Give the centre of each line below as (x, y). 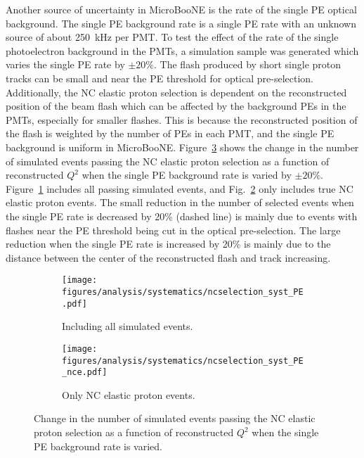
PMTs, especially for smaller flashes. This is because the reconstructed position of (182, 119)
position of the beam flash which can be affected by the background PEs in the (176, 106)
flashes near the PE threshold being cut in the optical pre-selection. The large (173, 230)
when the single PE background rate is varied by (187, 175)
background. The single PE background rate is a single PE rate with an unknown (181, 23)
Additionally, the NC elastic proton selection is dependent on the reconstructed (176, 92)
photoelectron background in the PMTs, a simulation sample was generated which (182, 50)
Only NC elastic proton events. (129, 394)
